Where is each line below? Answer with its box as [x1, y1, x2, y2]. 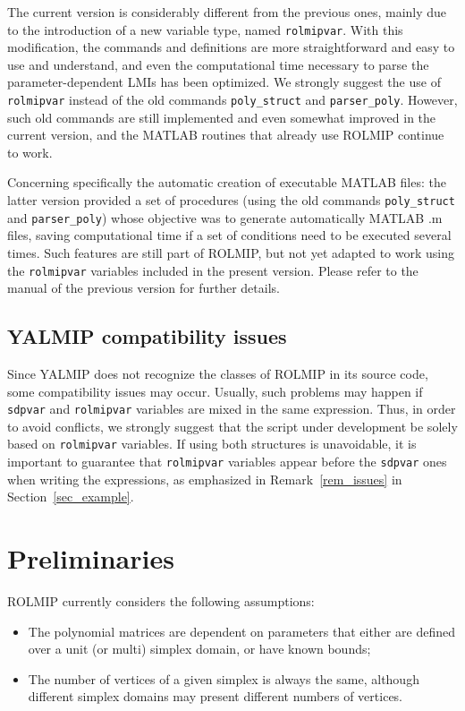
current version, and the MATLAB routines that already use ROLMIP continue [7, 125, 444, 144]
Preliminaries [7, 540, 174, 577]
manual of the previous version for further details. [7, 278, 280, 297]
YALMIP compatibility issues [7, 322, 287, 350]
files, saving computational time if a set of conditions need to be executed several [7, 226, 452, 244]
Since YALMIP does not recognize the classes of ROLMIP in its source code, [7, 364, 428, 383]
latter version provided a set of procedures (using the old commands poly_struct [7, 191, 455, 210]
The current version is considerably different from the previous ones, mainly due [7, 3, 447, 21]
